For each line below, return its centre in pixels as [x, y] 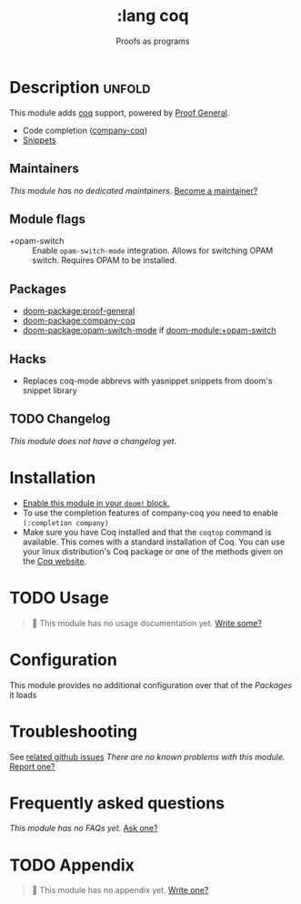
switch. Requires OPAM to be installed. [105, 260]
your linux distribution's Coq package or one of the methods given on [153, 551]
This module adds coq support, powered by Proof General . [120, 112]
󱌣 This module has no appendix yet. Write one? [120, 890]
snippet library [50, 390]
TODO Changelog [60, 419]
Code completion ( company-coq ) [85, 130]
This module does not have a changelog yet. [93, 441]
